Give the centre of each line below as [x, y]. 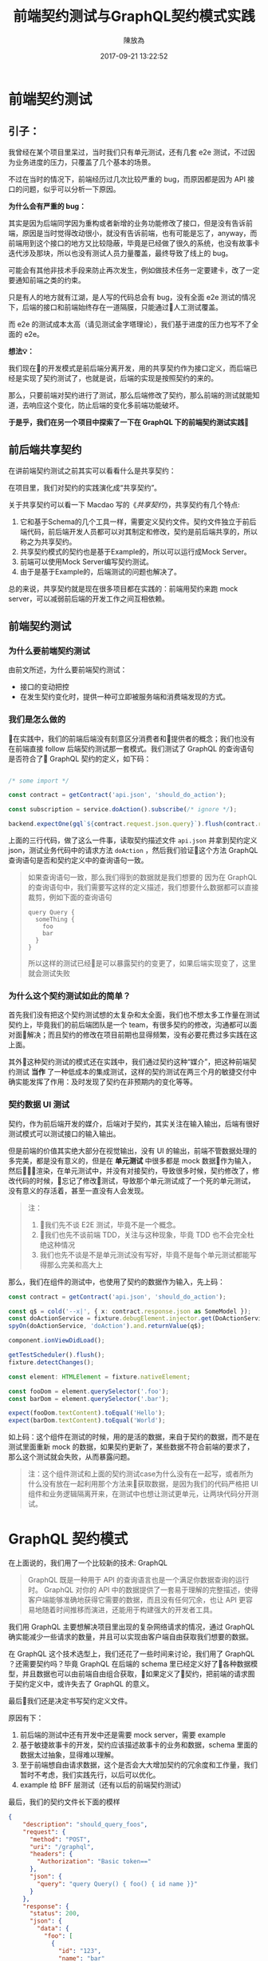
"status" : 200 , [55, 1914]
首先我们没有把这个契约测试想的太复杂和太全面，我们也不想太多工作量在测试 [134, 1015]
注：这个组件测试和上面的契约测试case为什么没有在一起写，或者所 [137, 1474]
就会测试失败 [49, 974]
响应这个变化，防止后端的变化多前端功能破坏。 [106, 405]
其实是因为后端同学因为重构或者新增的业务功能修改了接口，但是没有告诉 [127, 223]
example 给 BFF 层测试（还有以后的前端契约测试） [102, 1785]
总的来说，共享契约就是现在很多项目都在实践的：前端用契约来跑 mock [123, 588]
